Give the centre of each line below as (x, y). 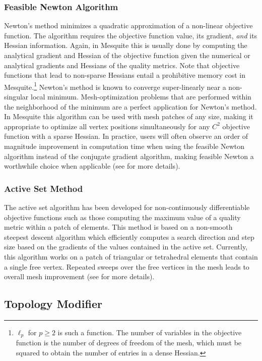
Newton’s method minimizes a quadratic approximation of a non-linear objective (128, 25)
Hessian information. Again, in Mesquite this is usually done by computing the (126, 45)
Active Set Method (44, 188)
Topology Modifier (53, 304)
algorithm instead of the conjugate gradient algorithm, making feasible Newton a (129, 156)
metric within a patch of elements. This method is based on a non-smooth (118, 227)
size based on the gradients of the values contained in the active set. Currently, (126, 247)
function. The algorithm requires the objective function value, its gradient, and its (131, 35)
